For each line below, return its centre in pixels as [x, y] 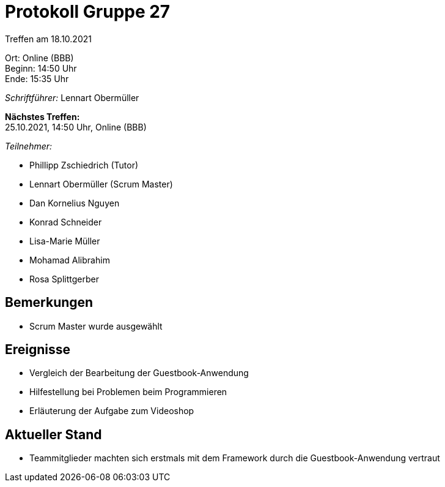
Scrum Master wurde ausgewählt [96, 326]
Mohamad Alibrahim [70, 260]
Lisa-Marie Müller [65, 241]
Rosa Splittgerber [64, 279]
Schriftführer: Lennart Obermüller [72, 97]
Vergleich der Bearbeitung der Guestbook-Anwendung [139, 373]
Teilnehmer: [29, 146]
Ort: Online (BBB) [39, 58]
